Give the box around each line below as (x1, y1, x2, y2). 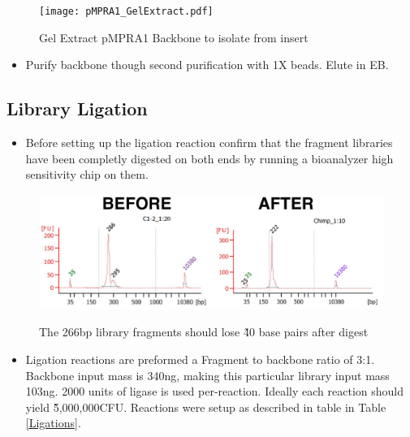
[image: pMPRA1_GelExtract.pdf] (39, 6, 214, 17)
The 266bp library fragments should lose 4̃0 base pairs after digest (39, 323, 369, 340)
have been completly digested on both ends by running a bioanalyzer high (25, 149, 394, 167)
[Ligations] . (25, 414, 81, 431)
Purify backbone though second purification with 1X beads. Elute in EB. (25, 56, 389, 73)
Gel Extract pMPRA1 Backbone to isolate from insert (39, 28, 309, 45)
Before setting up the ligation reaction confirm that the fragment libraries (25, 134, 393, 151)
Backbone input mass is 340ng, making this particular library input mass (25, 366, 390, 383)
